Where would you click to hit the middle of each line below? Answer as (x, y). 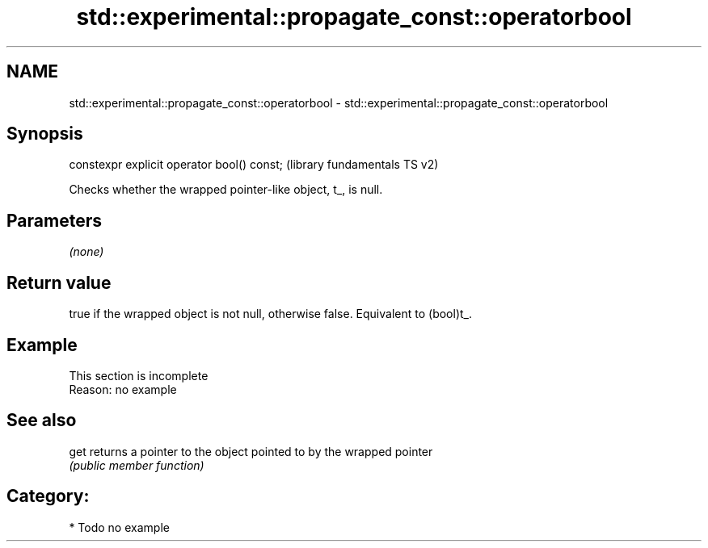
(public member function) (137, 465)
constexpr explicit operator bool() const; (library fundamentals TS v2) (254, 165)
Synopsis (45, 134)
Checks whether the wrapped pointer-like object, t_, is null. (226, 190)
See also (42, 420)
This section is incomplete (139, 375)
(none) (86, 252)
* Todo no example (119, 527)
